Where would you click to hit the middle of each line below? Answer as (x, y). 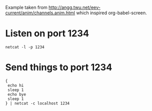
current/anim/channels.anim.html (40, 13)
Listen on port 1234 (47, 34)
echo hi (16, 85)
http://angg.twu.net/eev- (74, 7)
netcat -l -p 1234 (25, 47)
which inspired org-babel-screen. (112, 13)
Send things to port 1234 (59, 67)
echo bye (17, 94)
